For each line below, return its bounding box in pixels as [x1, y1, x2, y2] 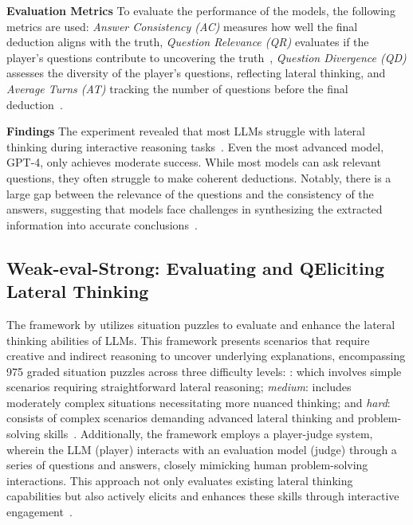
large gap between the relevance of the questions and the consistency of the [6, 185, 374, 202]
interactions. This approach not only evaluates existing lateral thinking [6, 472, 353, 488]
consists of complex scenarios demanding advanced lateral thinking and [6, 409, 355, 426]
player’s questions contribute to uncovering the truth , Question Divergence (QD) [6, 49, 407, 65]
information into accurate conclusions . [6, 216, 198, 233]
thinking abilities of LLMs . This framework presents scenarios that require [6, 331, 370, 348]
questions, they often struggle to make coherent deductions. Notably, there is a [6, 169, 391, 186]
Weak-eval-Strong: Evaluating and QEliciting [6, 255, 385, 280]
